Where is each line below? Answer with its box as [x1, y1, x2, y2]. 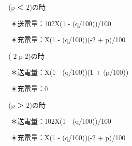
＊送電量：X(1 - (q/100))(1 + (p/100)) [10, 67, 129, 77]
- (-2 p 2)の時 [3, 50, 44, 61]
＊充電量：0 [10, 83, 48, 93]
